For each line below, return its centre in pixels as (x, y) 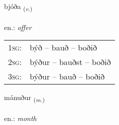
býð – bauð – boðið (64, 47)
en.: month (20, 118)
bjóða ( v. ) (18, 7)
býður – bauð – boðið (67, 76)
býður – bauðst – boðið (70, 62)
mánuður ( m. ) (24, 98)
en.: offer (18, 27)
